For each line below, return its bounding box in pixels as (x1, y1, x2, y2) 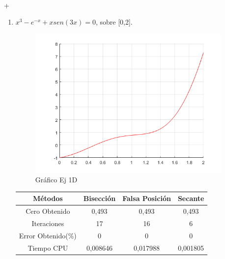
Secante (177, 193, 204, 203)
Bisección (83, 193, 116, 203)
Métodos (32, 193, 63, 203)
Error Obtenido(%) (19, 230, 77, 240)
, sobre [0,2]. (95, 16, 133, 27)
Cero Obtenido (26, 206, 70, 216)
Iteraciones (31, 218, 64, 229)
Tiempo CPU (28, 242, 68, 253)
